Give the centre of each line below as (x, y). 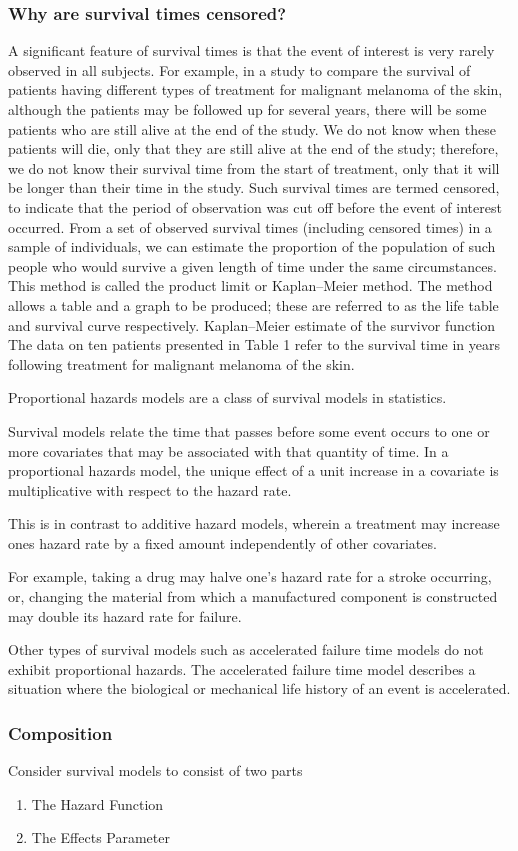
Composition (60, 732)
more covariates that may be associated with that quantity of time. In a (228, 450)
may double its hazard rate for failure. (125, 615)
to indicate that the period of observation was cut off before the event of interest (255, 206)
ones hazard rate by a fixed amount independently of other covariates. (222, 542)
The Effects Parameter (100, 837)
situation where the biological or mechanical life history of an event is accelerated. (259, 688)
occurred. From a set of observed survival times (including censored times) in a (250, 226)
